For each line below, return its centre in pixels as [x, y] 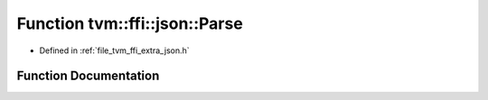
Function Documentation [88, 76]
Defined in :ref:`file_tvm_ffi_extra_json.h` [114, 50]
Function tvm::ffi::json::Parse [130, 23]
